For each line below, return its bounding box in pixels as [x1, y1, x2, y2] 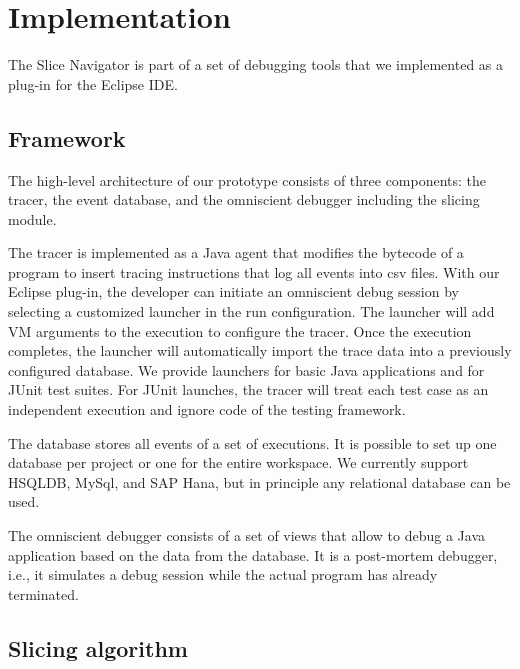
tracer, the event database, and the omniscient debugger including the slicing [8, 189, 480, 210]
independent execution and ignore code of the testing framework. [8, 399, 406, 420]
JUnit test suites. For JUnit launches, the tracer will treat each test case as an [8, 379, 489, 400]
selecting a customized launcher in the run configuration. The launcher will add [8, 301, 495, 322]
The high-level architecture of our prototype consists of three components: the [8, 169, 487, 190]
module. [8, 208, 57, 229]
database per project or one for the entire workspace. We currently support [8, 452, 469, 473]
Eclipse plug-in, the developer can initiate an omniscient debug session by [8, 281, 459, 302]
